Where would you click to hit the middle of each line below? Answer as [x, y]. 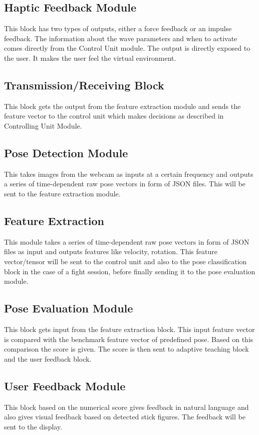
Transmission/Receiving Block [84, 85]
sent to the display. [33, 426]
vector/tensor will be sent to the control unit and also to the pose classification [125, 261]
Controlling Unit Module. [43, 125]
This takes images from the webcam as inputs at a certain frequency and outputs [129, 174]
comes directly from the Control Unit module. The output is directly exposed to [127, 48]
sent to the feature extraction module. [62, 193]
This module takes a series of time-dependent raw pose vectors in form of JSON [127, 241]
